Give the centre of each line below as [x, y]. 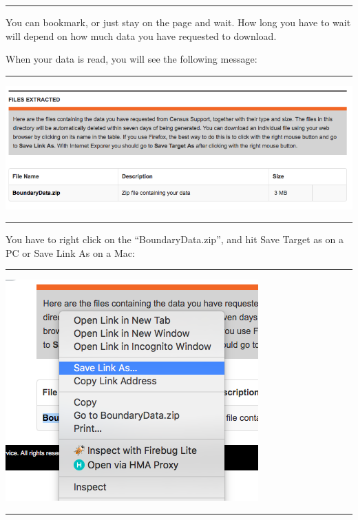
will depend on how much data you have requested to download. [141, 35]
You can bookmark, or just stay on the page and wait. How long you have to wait [178, 22]
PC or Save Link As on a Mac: [70, 252]
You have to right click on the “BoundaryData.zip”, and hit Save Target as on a [175, 239]
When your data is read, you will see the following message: [131, 59]
